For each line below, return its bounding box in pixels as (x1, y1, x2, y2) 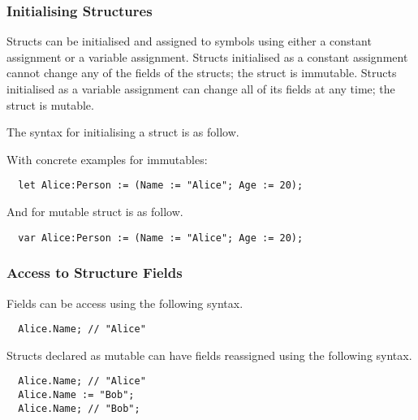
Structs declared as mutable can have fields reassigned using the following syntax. (6, 346, 412, 363)
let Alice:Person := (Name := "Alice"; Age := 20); (18, 180, 304, 192)
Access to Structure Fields (6, 262, 183, 283)
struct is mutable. (6, 96, 94, 113)
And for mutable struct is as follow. (6, 203, 183, 220)
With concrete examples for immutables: (6, 150, 208, 167)
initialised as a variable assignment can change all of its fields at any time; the (6, 80, 395, 97)
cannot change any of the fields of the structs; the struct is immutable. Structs (6, 64, 397, 81)
